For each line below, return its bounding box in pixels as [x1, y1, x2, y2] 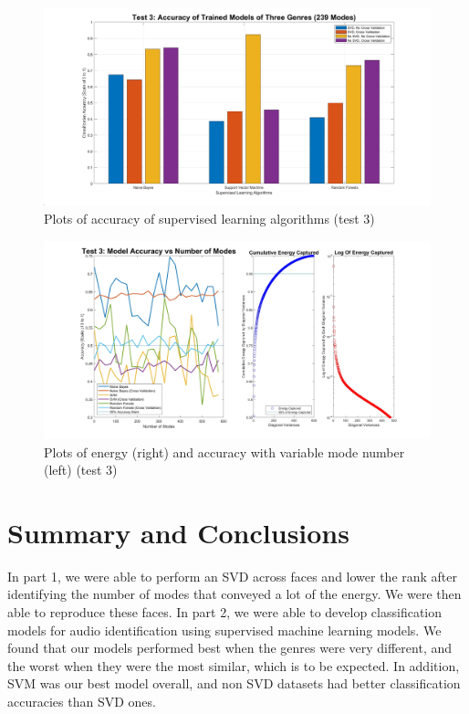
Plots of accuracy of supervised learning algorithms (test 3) [44, 208, 375, 227]
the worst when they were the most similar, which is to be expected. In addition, [7, 656, 460, 675]
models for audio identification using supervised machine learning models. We [7, 620, 442, 639]
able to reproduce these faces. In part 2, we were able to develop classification [7, 603, 443, 622]
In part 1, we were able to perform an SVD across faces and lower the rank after [7, 566, 458, 585]
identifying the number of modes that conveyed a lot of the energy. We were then [7, 584, 462, 604]
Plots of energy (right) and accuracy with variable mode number [44, 442, 405, 461]
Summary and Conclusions [7, 513, 349, 551]
